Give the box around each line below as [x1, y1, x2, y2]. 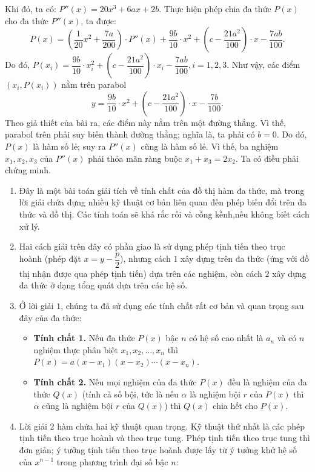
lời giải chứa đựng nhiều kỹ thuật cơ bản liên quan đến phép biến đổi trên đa [19, 196, 307, 208]
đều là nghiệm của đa [227, 375, 307, 388]
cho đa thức [5, 14, 48, 27]
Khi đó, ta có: [5, 2, 56, 15]
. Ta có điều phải [236, 151, 299, 164]
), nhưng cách [120, 252, 171, 265]
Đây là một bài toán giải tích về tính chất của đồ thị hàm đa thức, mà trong [19, 184, 305, 196]
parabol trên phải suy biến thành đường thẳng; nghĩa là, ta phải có [5, 128, 255, 141]
